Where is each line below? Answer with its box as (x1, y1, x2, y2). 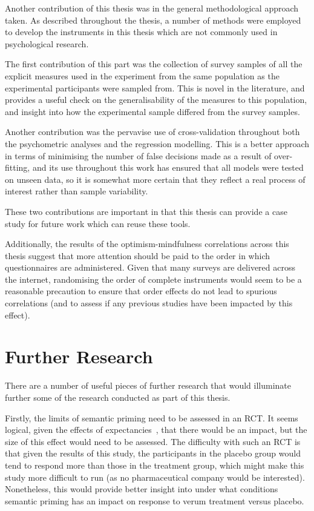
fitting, (5, 161, 30, 174)
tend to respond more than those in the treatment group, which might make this (5, 458, 304, 471)
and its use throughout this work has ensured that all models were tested (32, 161, 304, 174)
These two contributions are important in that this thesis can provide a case (5, 205, 287, 217)
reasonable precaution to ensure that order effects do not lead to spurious (5, 285, 277, 297)
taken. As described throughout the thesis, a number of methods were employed (5, 13, 301, 26)
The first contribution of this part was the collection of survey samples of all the (5, 58, 303, 70)
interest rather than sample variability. (5, 185, 148, 197)
